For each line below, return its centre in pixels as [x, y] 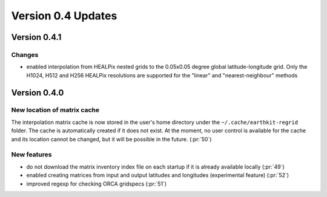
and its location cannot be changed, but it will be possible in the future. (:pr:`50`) [111, 139]
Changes [25, 54]
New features [31, 155]
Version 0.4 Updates [64, 16]
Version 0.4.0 [38, 93]
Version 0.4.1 [36, 37]
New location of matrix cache [55, 110]
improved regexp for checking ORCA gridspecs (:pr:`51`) [96, 184]
